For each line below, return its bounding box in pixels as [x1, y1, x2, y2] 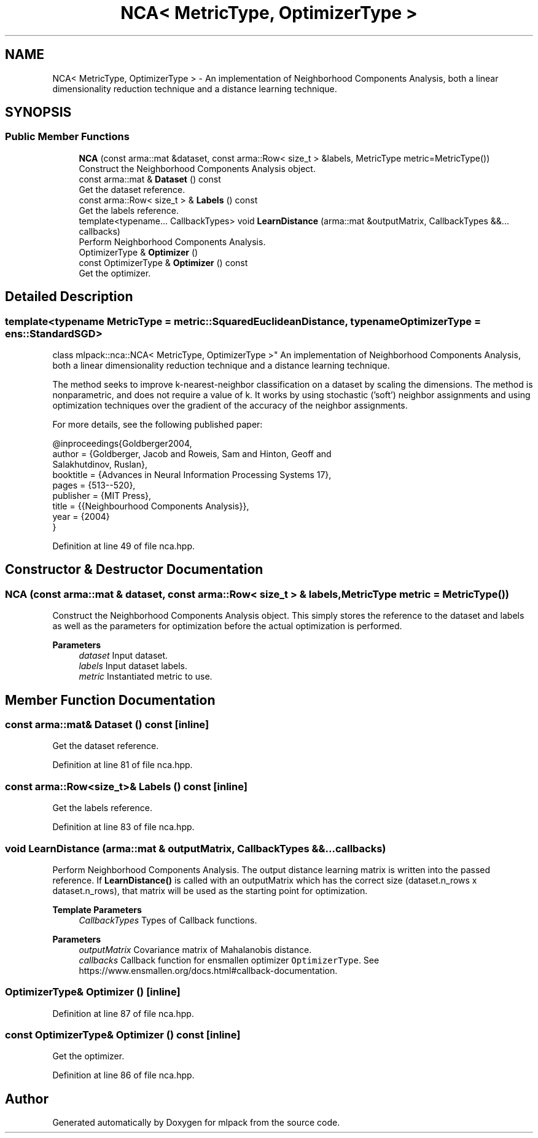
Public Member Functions [5, 130, 130, 143]
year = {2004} [52, 511, 110, 522]
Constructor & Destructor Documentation [5, 562, 263, 578]
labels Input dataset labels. [79, 661, 187, 672]
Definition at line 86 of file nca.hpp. [52, 1070, 195, 1081]
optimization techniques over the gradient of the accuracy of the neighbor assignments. [52, 400, 408, 411]
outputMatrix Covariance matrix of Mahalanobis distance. [79, 944, 312, 955]
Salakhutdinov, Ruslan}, [52, 459, 147, 470]
